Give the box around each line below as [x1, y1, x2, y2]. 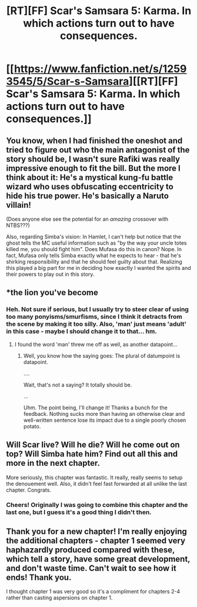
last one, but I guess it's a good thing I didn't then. [6, 508, 152, 516]
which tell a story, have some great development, [6, 554, 191, 564]
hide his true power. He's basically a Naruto [6, 191, 169, 201]
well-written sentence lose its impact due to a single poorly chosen [23, 416, 186, 423]
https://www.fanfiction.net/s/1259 [14, 62, 187, 76]
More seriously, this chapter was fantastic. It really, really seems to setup [6, 473, 183, 481]
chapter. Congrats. [6, 486, 52, 493]
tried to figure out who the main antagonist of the [6, 145, 190, 155]
